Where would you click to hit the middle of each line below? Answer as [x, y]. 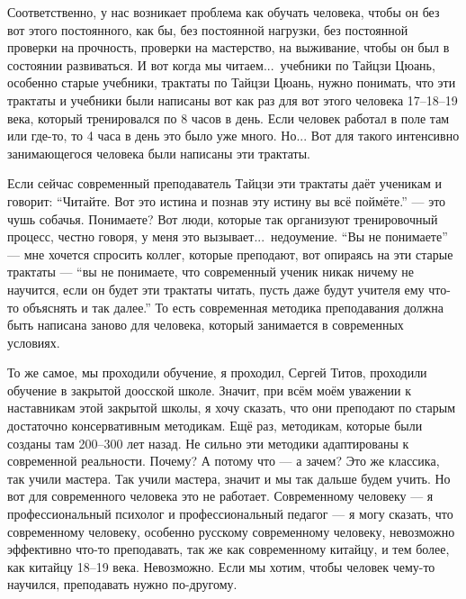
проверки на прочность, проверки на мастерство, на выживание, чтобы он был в [229, 47]
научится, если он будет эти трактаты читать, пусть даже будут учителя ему [216, 289]
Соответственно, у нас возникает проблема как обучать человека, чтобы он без [224, 12]
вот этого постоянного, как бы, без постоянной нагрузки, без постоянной [208, 29]
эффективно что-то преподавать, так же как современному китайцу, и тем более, [229, 549]
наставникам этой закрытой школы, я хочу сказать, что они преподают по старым [232, 408]
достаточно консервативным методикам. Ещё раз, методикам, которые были [215, 426]
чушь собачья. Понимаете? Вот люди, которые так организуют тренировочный [223, 218]
